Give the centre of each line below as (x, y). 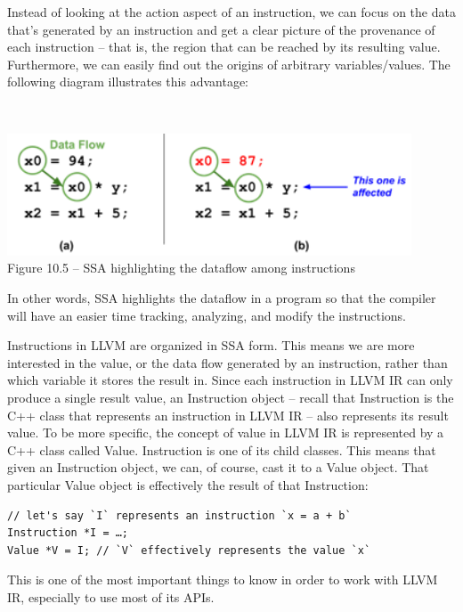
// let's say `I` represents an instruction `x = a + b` (179, 515)
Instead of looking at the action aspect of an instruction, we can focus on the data (231, 12)
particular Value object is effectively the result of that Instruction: (188, 484)
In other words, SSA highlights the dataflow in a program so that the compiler (222, 298)
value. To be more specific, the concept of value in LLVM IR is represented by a (226, 432)
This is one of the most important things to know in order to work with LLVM (223, 579)
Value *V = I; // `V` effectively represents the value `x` (189, 550)
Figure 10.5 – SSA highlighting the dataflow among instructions (181, 268)
